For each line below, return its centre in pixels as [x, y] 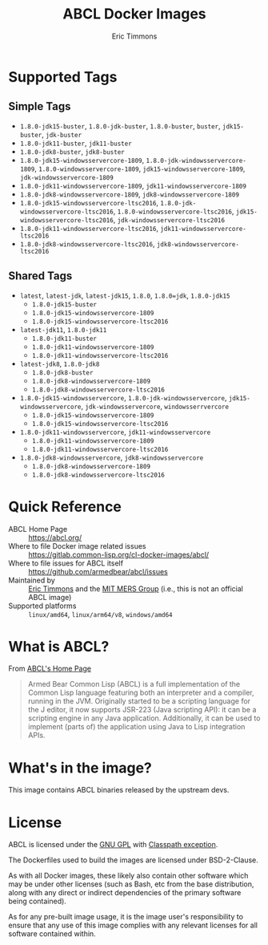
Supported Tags [63, 77]
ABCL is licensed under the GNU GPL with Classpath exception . [113, 845]
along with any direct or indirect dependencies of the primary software [125, 893]
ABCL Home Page [38, 529]
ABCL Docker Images [134, 14]
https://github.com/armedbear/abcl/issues [98, 571]
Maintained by [32, 580]
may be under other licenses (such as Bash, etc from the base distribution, [131, 884]
